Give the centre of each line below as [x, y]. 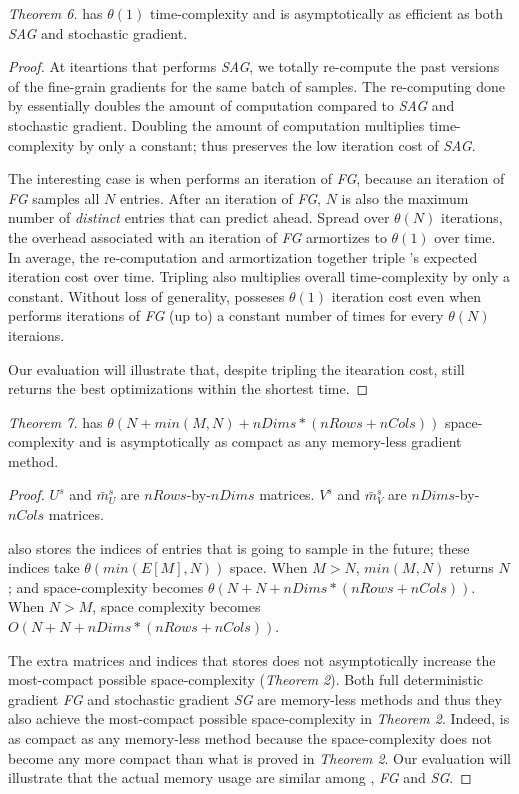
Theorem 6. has [55, 13]
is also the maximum [405, 197]
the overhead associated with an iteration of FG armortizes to [197, 236]
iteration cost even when [406, 295]
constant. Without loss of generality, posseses [146, 295]
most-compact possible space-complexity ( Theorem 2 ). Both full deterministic [246, 679]
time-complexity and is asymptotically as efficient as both [326, 13]
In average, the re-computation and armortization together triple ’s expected [243, 256]
